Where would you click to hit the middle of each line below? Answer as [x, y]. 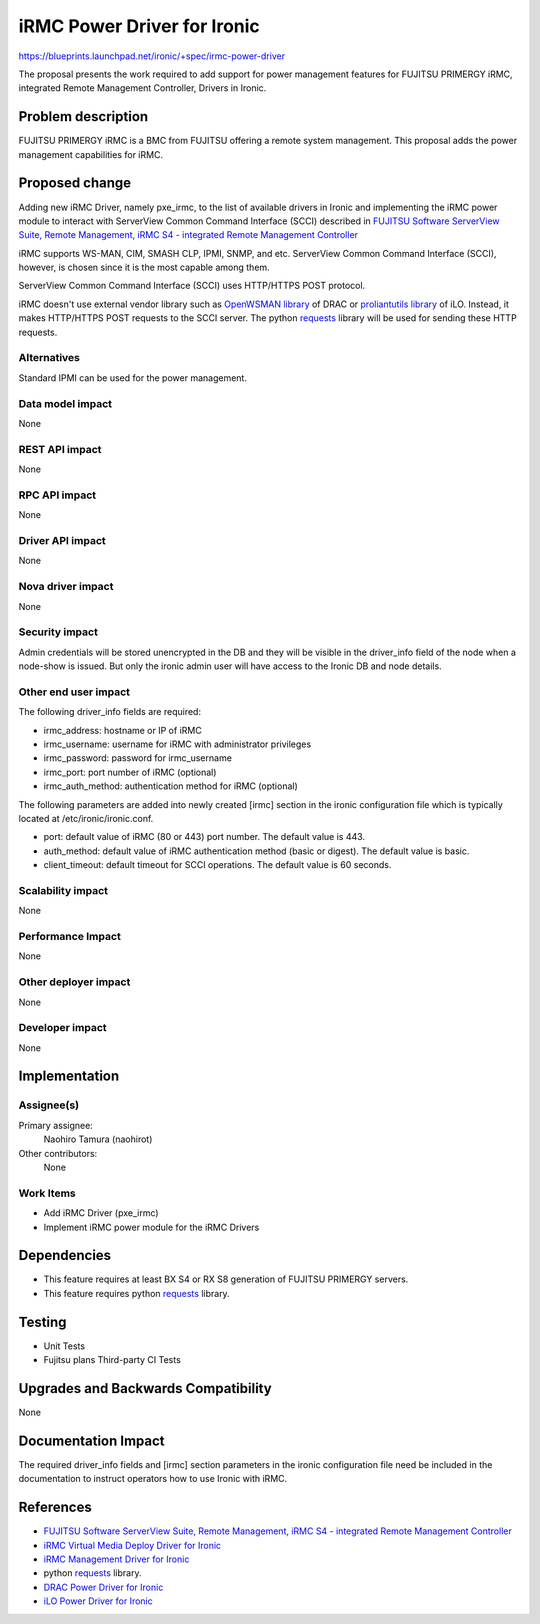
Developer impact [62, 1028]
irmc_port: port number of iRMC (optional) [130, 772]
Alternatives [49, 358]
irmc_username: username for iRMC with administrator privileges [177, 744]
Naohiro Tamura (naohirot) [98, 1139]
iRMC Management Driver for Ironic [116, 1559]
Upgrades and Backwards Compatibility [145, 1388]
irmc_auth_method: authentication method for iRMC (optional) [171, 786]
